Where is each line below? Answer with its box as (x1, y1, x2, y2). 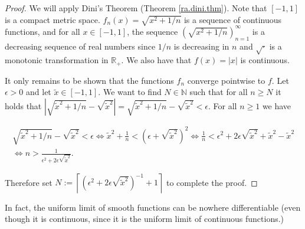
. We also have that (121, 54, 192, 66)
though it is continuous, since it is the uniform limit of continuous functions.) (5, 212, 284, 225)
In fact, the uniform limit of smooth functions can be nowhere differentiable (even (5, 201, 301, 213)
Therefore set (5, 176, 53, 188)
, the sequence (127, 25, 178, 37)
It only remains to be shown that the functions (5, 74, 174, 86)
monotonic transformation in (5, 54, 109, 66)
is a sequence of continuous (183, 13, 282, 25)
